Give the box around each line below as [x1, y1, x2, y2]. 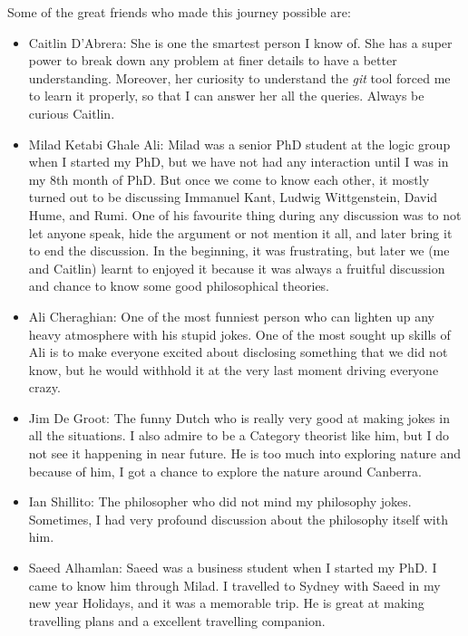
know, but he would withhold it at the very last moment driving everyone [28, 360, 439, 379]
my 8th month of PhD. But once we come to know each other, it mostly [28, 169, 430, 188]
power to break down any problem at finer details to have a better [28, 51, 397, 70]
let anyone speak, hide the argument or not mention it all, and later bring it [28, 223, 453, 242]
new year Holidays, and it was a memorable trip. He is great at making [28, 593, 424, 612]
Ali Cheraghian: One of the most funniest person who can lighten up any [28, 306, 434, 325]
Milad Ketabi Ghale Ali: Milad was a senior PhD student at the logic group [28, 134, 451, 153]
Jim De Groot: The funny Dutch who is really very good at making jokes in [28, 408, 450, 427]
